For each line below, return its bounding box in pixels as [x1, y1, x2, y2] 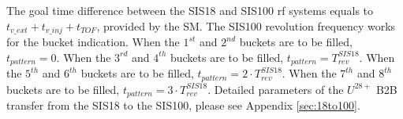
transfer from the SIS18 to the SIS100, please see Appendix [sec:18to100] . [6, 97, 360, 113]
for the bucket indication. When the [6, 34, 180, 50]
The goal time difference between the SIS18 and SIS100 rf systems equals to [6, 2, 374, 18]
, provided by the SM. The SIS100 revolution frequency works [96, 17, 396, 34]
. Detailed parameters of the [207, 81, 344, 97]
